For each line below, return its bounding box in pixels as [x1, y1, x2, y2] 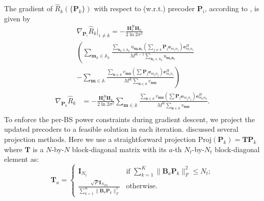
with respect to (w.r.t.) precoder [94, 3, 195, 14]
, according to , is [204, 3, 259, 14]
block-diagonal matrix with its [72, 143, 167, 154]
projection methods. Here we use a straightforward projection [4, 133, 196, 144]
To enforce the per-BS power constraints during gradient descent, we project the [4, 113, 255, 124]
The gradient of [4, 3, 52, 14]
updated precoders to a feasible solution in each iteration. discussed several [4, 124, 239, 134]
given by [4, 13, 31, 23]
